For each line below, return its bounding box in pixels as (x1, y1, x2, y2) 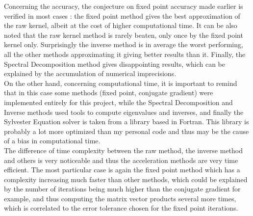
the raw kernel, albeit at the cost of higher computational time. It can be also (4, 20, 237, 30)
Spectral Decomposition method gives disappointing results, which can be (4, 58, 226, 69)
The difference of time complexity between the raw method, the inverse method (4, 145, 243, 155)
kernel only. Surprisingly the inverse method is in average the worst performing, (4, 39, 243, 50)
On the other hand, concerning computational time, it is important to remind (4, 78, 237, 88)
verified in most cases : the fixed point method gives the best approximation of (4, 10, 240, 21)
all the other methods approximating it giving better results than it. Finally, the (4, 49, 246, 59)
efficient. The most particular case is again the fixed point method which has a (4, 164, 240, 175)
